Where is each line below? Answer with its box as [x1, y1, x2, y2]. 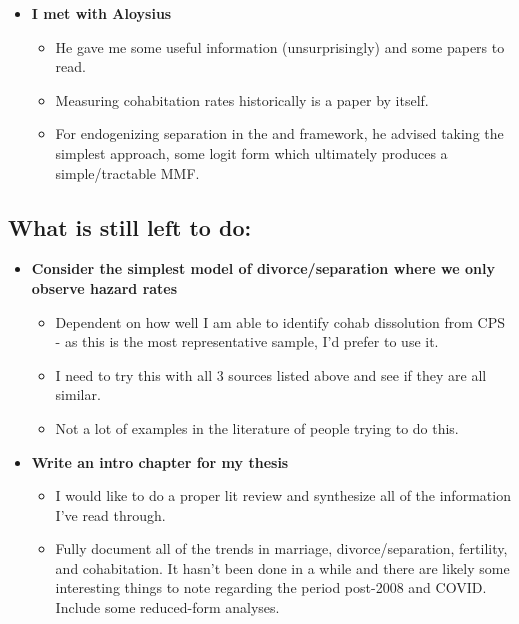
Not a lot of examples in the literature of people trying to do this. [55, 417, 459, 438]
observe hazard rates [31, 277, 178, 298]
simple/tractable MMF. [55, 162, 200, 183]
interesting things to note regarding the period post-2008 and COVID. [55, 577, 487, 598]
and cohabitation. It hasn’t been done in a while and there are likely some [55, 557, 510, 578]
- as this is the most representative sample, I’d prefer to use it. [55, 331, 439, 352]
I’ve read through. [55, 504, 166, 525]
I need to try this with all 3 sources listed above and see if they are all [55, 364, 487, 385]
